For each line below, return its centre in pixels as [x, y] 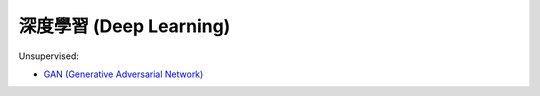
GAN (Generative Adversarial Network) [123, 74]
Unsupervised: [48, 56]
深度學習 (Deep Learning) [124, 26]
